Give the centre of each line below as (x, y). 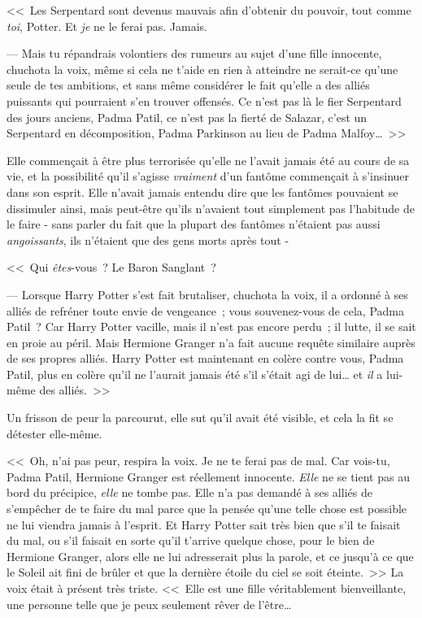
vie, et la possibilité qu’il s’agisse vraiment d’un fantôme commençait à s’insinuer (208, 176)
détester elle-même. (54, 433)
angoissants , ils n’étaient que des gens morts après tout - (148, 239)
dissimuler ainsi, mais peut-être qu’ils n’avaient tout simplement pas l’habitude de (211, 208)
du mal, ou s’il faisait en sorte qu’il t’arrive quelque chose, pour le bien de (191, 540)
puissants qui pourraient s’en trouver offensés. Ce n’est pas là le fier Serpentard (204, 100)
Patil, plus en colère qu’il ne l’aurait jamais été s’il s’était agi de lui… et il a (195, 374)
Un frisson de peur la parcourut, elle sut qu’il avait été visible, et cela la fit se (200, 418)
